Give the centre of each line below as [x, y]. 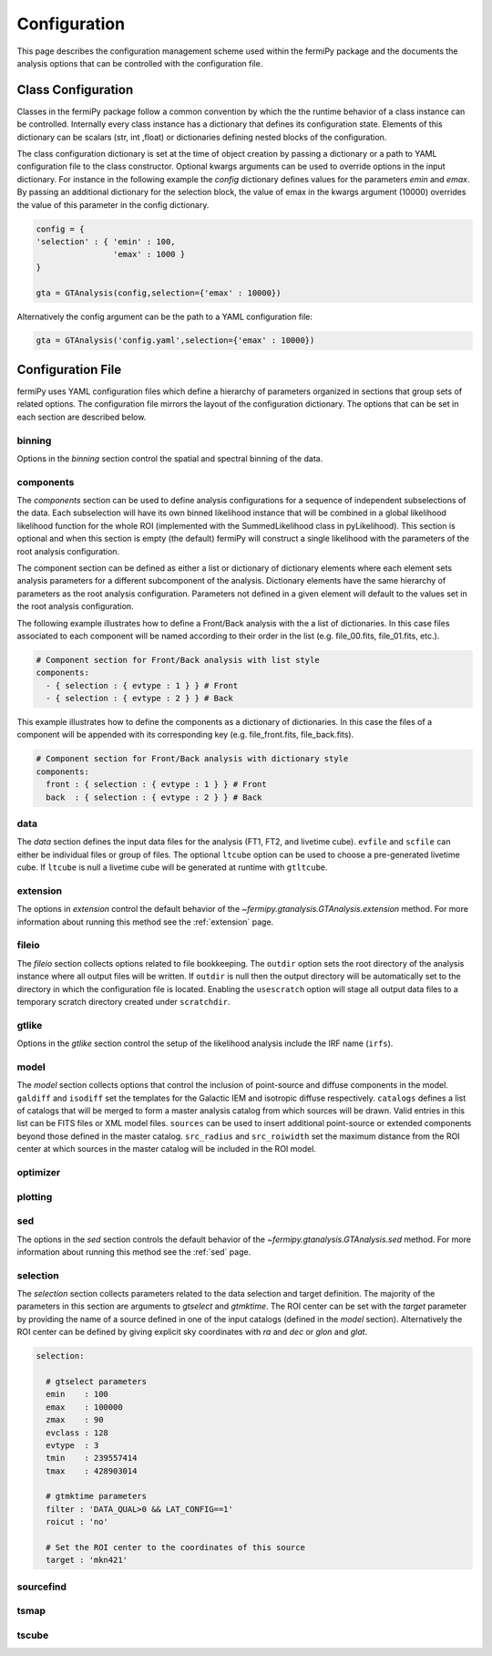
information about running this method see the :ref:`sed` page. [134, 1252]
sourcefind [42, 1587]
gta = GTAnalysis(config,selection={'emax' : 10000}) [159, 293]
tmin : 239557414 [92, 1458]
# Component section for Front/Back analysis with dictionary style [192, 759]
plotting [35, 1196]
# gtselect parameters [97, 1381]
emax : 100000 [84, 1407]
